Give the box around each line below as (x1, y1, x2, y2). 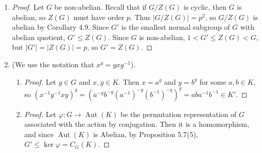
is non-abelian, (139, 31, 185, 42)
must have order (73, 11, 125, 22)
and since (24, 128, 54, 139)
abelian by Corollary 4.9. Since (12, 22, 109, 32)
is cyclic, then (184, 2, 227, 12)
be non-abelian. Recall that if (54, 2, 147, 12)
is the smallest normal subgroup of (121, 22, 230, 32)
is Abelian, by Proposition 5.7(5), (93, 128, 198, 139)
